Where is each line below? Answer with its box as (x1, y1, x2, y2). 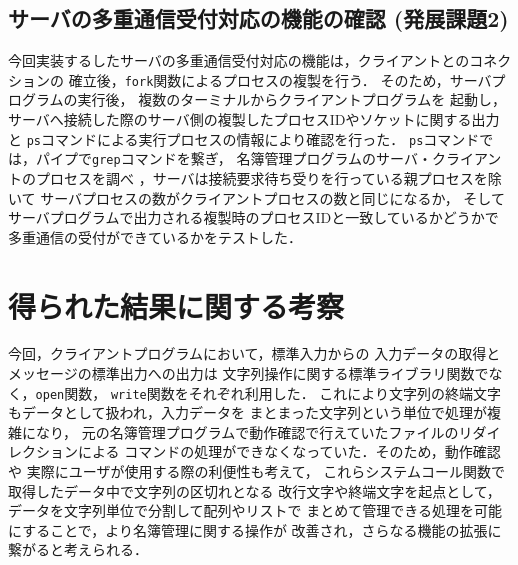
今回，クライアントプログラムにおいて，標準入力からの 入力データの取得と (8, 343, 501, 364)
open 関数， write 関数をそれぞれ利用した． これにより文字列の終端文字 (35, 382, 502, 403)
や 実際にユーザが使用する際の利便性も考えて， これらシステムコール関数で (8, 461, 505, 482)
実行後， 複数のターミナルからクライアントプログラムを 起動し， (77, 89, 506, 110)
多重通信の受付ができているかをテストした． (8, 226, 302, 247)
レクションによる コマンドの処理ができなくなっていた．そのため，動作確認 (8, 441, 501, 462)
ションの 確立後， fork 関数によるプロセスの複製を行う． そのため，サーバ (8, 69, 492, 90)
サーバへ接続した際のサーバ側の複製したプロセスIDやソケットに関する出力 (8, 109, 500, 130)
